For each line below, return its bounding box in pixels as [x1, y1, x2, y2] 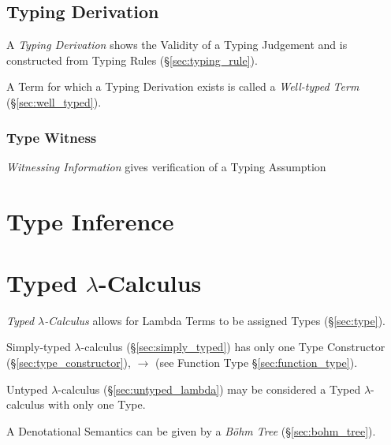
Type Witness [6, 127, 97, 147]
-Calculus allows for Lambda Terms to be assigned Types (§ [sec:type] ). [44, 312, 385, 328]
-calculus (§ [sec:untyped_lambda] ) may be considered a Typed [58, 380, 361, 397]
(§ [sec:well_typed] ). [6, 93, 102, 110]
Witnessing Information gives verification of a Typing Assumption [6, 158, 326, 174]
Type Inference [6, 204, 174, 237]
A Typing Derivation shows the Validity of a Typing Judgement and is [6, 36, 348, 53]
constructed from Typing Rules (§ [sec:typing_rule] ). [6, 51, 258, 68]
